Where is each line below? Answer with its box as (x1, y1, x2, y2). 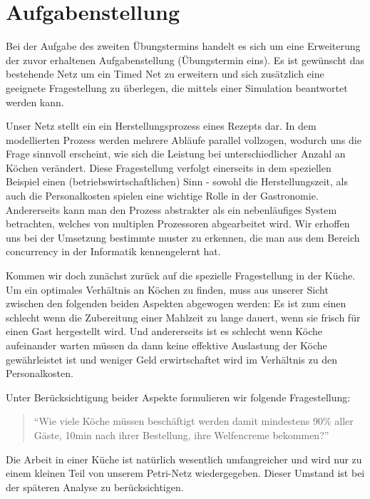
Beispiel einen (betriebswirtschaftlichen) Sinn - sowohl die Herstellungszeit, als (6, 174, 348, 189)
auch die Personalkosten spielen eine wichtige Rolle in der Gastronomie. (6, 188, 319, 203)
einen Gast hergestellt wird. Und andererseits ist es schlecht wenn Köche (6, 324, 323, 339)
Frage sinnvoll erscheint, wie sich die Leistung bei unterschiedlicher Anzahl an (6, 146, 346, 161)
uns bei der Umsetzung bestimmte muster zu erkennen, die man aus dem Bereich (6, 230, 360, 245)
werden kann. (6, 94, 64, 109)
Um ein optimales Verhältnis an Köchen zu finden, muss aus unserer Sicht (6, 282, 329, 297)
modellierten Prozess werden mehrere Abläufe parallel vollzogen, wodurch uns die (6, 132, 361, 147)
